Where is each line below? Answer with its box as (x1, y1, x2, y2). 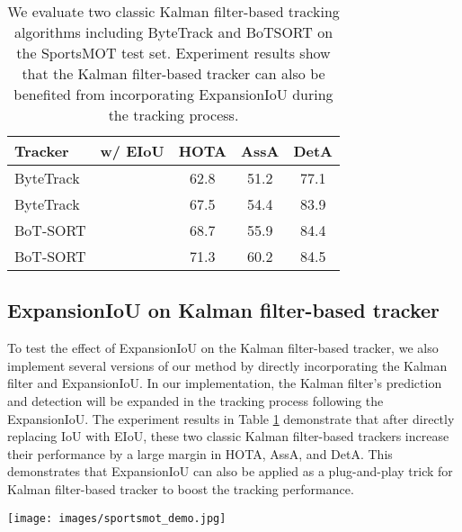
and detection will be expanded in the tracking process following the (7, 391, 384, 410)
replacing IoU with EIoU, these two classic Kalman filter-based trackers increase (7, 427, 449, 446)
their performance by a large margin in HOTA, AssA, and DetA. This (7, 444, 393, 463)
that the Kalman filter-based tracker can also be (22, 63, 325, 84)
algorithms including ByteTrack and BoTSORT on (13, 22, 333, 42)
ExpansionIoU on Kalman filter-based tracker (7, 296, 440, 324)
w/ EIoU (100, 140, 164, 161)
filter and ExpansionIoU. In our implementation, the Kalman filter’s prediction (7, 374, 442, 392)
